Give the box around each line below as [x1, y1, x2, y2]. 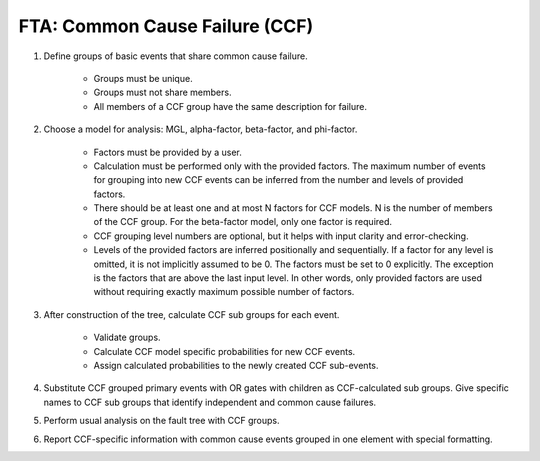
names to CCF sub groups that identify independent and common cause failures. [43, 396, 377, 408]
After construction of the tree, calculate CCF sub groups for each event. [43, 308, 340, 320]
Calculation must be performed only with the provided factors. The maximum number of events [93, 160, 486, 172]
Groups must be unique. [93, 72, 194, 84]
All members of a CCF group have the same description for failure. [93, 100, 367, 112]
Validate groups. [93, 331, 161, 344]
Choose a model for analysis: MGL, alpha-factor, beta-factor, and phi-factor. [43, 123, 358, 135]
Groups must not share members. [93, 86, 232, 99]
